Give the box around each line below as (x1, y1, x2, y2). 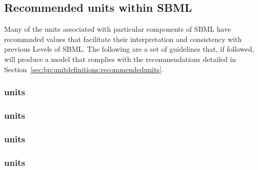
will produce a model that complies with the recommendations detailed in (4, 53, 236, 64)
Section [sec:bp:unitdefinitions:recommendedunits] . (4, 63, 164, 74)
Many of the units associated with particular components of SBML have (4, 24, 231, 34)
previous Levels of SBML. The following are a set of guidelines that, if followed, (4, 44, 254, 54)
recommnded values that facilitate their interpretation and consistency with (4, 33, 242, 44)
